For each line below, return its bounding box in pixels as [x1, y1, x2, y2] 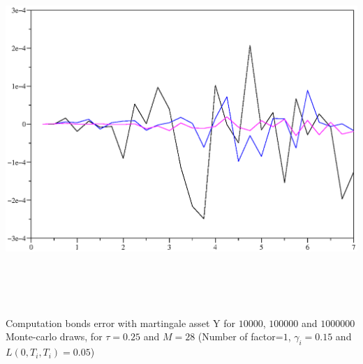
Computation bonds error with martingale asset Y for [6, 315, 236, 330]
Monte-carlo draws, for [6, 329, 103, 344]
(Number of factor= [198, 329, 283, 344]
